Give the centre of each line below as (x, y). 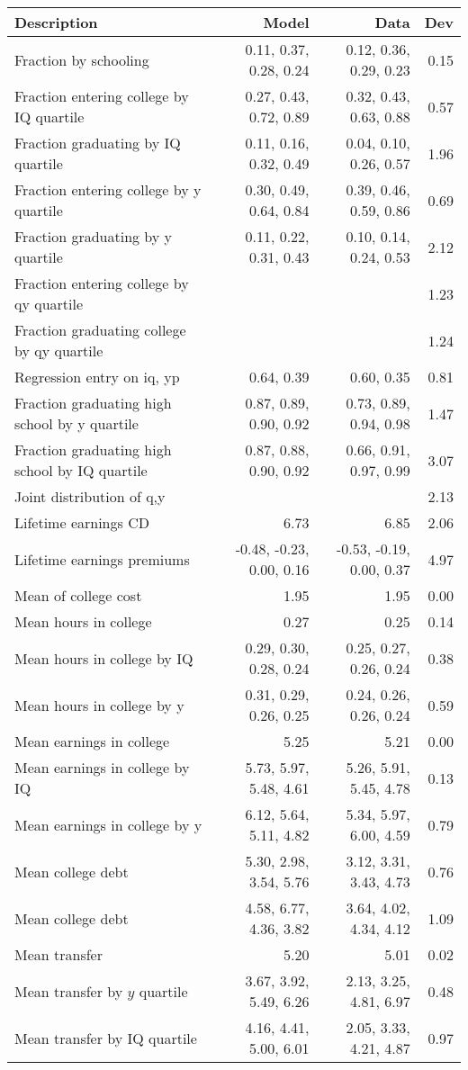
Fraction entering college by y (108, 189)
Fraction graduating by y (94, 236)
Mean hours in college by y (99, 705)
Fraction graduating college (100, 330)
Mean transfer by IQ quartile (106, 1038)
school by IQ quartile (81, 470)
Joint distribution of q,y (90, 496)
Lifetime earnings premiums (102, 559)
